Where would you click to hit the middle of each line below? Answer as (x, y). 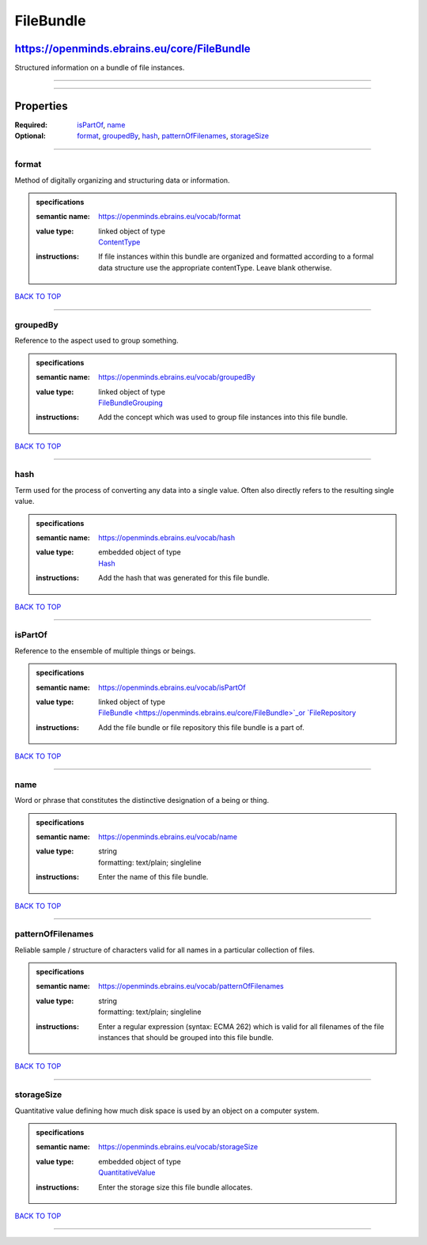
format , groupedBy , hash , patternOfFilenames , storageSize (173, 136)
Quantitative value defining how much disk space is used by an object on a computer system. (167, 1111)
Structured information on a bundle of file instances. (100, 68)
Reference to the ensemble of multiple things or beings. (105, 651)
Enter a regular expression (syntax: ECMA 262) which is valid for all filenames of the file (241, 1026)
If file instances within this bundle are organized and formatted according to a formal (236, 256)
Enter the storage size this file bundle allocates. (176, 1187)
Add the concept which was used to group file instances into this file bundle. (223, 417)
